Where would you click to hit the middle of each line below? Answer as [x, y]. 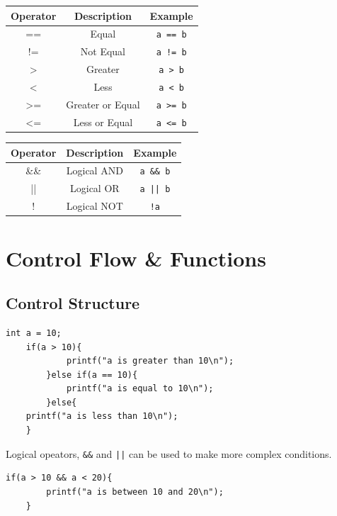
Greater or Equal [103, 104]
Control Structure [73, 303]
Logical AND [95, 170]
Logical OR [95, 188]
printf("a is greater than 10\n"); [150, 361]
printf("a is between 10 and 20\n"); [135, 492]
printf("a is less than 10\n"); [102, 416]
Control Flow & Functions [136, 258]
